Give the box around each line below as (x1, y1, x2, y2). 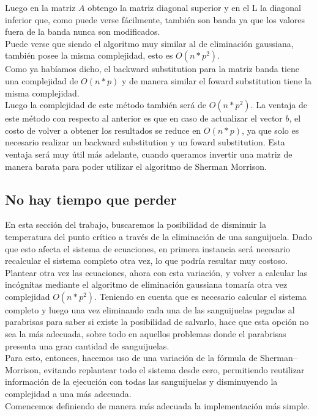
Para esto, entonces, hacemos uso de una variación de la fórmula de (5, 351, 258, 364)
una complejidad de (5, 74, 78, 87)
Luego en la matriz (5, 1, 76, 13)
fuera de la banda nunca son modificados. (5, 25, 160, 38)
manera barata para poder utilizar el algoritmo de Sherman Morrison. (5, 159, 267, 172)
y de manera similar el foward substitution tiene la (122, 74, 311, 87)
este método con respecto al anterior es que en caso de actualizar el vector (5, 112, 283, 125)
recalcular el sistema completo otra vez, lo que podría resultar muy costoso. (5, 254, 288, 267)
